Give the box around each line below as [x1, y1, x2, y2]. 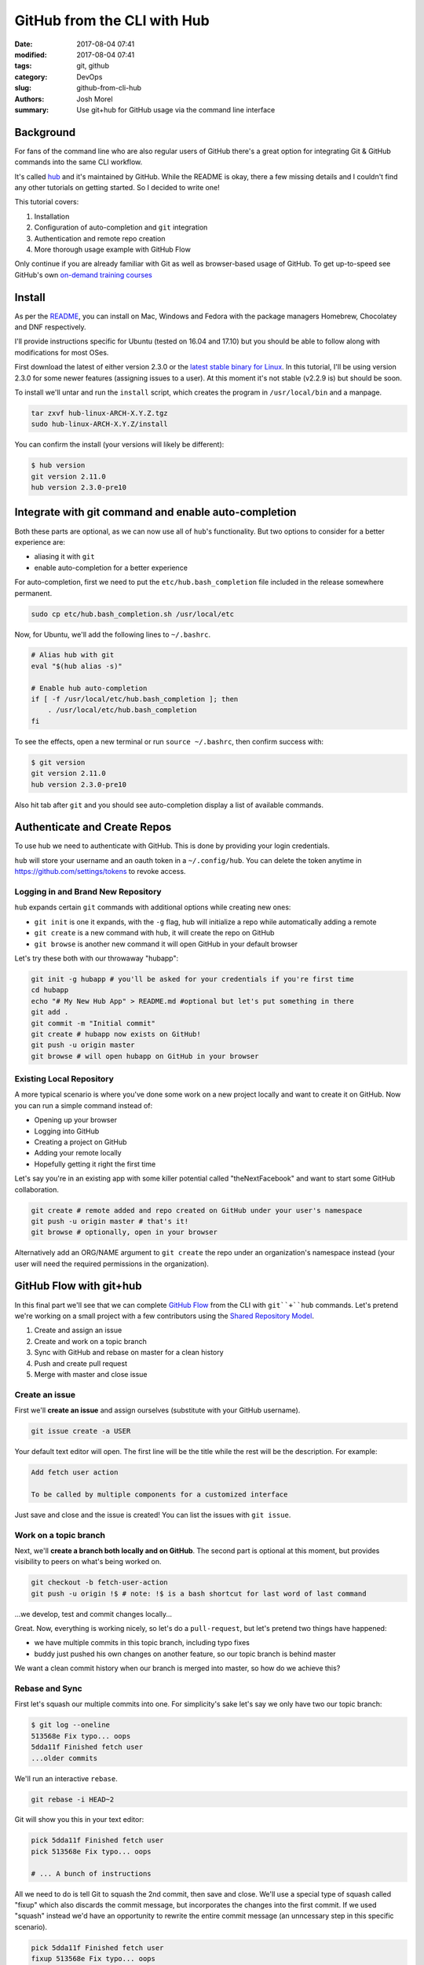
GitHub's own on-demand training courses [14, 270, 153, 279]
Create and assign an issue [34, 1325, 122, 1335]
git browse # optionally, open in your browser [31, 1228, 217, 1237]
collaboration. [14, 1185, 59, 1194]
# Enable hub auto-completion [31, 684, 148, 692]
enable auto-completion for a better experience [34, 563, 188, 572]
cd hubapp [31, 986, 69, 994]
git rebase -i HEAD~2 [31, 1794, 115, 1804]
